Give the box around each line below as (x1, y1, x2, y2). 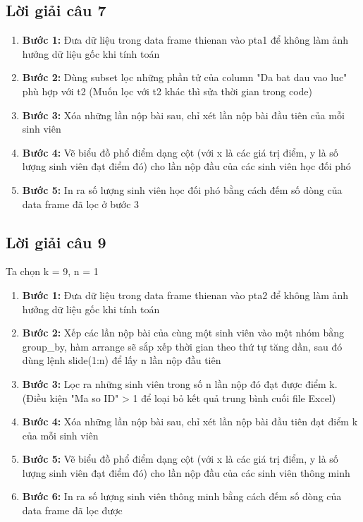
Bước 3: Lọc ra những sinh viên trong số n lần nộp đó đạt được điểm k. (22, 376, 338, 391)
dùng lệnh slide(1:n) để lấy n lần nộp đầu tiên (22, 353, 221, 368)
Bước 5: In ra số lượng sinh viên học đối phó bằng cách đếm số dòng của (22, 182, 343, 197)
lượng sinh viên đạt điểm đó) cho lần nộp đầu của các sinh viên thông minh (22, 465, 350, 480)
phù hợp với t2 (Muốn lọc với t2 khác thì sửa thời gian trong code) (22, 83, 313, 98)
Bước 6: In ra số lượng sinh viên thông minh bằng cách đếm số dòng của (22, 489, 342, 504)
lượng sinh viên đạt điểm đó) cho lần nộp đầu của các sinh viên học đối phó (22, 159, 351, 174)
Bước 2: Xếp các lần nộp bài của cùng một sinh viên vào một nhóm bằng (22, 325, 344, 340)
